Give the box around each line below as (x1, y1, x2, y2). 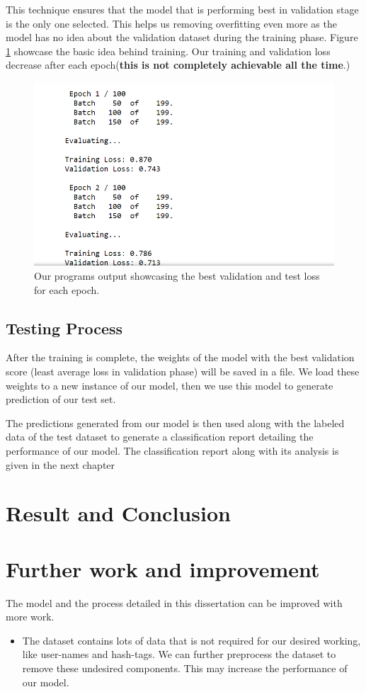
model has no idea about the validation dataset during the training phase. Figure (6, 30, 358, 45)
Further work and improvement (6, 554, 320, 583)
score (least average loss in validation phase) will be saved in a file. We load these (6, 364, 360, 379)
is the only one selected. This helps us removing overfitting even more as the (6, 16, 337, 30)
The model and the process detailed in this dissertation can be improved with (6, 595, 343, 610)
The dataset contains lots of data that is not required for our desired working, (22, 633, 361, 647)
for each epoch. (34, 282, 100, 297)
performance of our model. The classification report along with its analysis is (6, 443, 339, 458)
